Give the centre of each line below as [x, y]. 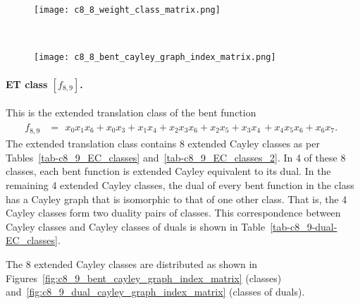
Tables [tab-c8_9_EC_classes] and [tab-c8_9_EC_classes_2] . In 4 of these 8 [176, 157]
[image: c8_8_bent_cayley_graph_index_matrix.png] [155, 57]
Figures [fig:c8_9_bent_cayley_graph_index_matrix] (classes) [144, 278]
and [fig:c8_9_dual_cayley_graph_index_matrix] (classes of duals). [155, 292]
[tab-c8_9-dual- [304, 226]
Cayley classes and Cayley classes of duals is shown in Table [136, 226]
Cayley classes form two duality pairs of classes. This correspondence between [173, 213]
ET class [27, 84]
